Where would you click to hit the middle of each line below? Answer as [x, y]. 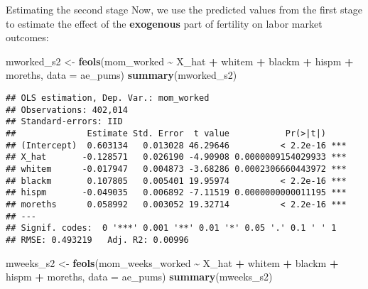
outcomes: [27, 37]
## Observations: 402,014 [67, 110]
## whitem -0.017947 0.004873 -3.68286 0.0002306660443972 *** [176, 169]
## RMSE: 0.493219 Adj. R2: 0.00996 [97, 240]
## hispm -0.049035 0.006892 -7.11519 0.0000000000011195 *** [176, 193]
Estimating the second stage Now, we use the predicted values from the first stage [184, 9]
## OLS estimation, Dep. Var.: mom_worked [108, 98]
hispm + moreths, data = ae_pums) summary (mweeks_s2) [139, 277]
